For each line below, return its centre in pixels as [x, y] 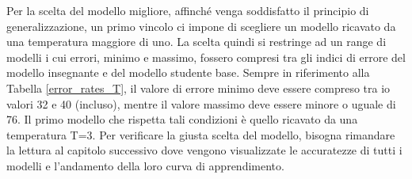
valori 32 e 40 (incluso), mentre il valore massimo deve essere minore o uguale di [201, 103]
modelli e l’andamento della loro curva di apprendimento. [145, 165]
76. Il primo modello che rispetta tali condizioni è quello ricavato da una [182, 119]
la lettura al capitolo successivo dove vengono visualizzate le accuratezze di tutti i [204, 150]
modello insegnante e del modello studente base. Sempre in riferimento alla [188, 72]
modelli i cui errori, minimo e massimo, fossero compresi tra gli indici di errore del [206, 57]
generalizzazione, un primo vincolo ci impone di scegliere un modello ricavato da [201, 26]
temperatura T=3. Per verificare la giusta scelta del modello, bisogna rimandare [201, 134]
